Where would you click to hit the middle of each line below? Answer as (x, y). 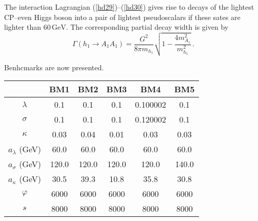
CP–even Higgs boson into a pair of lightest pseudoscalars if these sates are (122, 17)
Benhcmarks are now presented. (54, 67)
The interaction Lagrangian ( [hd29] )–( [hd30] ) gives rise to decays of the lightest (129, 7)
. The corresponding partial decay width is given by (147, 27)
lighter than (23, 27)
